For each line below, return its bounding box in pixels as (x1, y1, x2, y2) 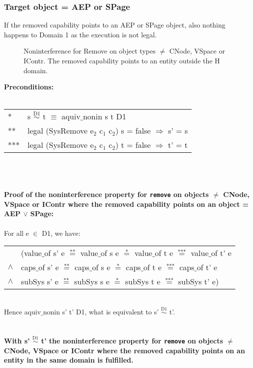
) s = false (115, 125, 151, 137)
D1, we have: (42, 227, 81, 238)
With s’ (4, 336, 30, 345)
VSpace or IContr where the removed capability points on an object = (4, 198, 249, 209)
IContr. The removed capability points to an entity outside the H (24, 56, 220, 65)
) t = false (115, 139, 151, 151)
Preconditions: (4, 82, 54, 92)
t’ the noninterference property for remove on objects (41, 336, 223, 345)
